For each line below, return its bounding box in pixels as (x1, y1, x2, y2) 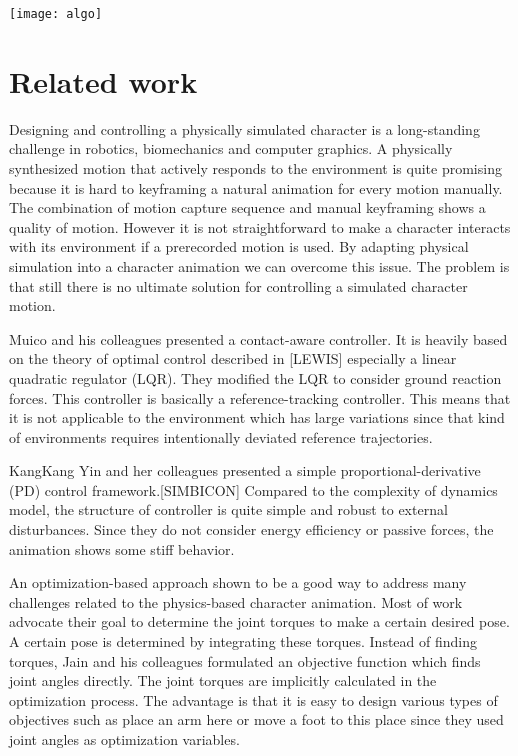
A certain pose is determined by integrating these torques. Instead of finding (9, 631, 477, 652)
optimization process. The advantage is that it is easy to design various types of (9, 689, 498, 710)
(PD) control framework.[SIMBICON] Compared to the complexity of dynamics (9, 479, 498, 500)
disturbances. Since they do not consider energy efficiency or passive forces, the (9, 519, 494, 540)
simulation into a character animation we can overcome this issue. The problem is (9, 255, 510, 276)
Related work (9, 60, 198, 101)
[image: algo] (9, 7, 103, 21)
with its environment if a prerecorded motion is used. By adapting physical (9, 236, 469, 257)
